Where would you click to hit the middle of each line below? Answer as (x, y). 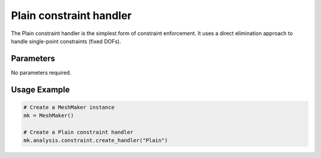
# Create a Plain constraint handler (78, 132)
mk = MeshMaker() (49, 116)
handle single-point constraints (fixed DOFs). (66, 41)
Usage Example (40, 89)
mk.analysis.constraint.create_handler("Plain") (96, 140)
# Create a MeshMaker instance (69, 107)
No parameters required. (41, 72)
